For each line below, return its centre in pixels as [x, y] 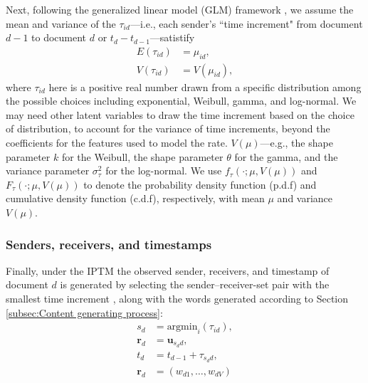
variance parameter [48, 170]
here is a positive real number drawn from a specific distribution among [205, 86]
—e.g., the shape [296, 143]
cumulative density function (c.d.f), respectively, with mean [135, 198]
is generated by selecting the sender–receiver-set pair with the [195, 284]
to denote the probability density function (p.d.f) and [200, 184]
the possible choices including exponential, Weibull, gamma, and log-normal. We [181, 101]
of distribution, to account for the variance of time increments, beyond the [168, 128]
